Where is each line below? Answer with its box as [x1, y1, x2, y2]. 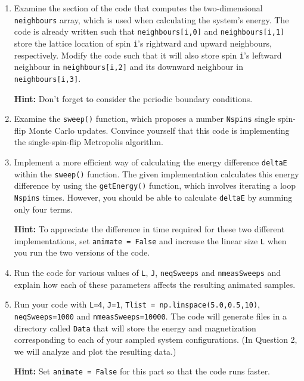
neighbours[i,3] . [14, 72, 81, 84]
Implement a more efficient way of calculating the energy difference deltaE [14, 155, 287, 168]
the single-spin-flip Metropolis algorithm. [14, 136, 163, 148]
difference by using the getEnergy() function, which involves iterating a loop [14, 179, 296, 192]
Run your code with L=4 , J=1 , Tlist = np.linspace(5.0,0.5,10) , [14, 298, 260, 311]
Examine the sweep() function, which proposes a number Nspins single [14, 112, 275, 125]
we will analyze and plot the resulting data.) [14, 345, 176, 357]
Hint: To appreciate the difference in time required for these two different [14, 223, 285, 235]
